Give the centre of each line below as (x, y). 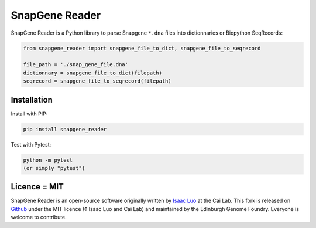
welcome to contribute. (39, 217)
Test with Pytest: (31, 144)
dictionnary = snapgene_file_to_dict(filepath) (92, 73)
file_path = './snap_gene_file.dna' (76, 65)
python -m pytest (48, 160)
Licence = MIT (37, 187)
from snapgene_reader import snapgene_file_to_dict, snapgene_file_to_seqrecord (142, 48)
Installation (32, 100)
